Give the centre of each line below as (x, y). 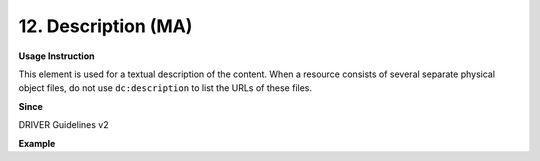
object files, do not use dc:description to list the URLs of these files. (165, 88)
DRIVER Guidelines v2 (63, 125)
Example (37, 143)
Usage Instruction (56, 56)
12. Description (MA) (105, 26)
